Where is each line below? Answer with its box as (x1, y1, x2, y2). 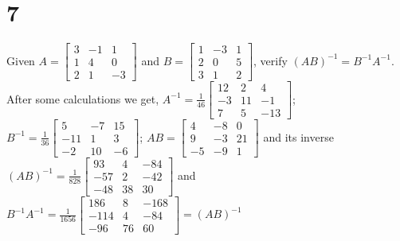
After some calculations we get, (6, 90, 159, 107)
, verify (253, 52, 288, 68)
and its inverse (263, 128, 334, 145)
